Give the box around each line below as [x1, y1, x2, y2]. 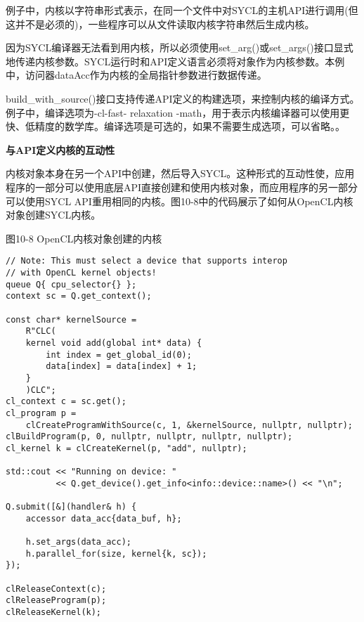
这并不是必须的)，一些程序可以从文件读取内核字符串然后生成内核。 [6, 16, 315, 31]
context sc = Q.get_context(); [6, 291, 152, 302]
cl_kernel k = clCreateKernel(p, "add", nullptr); [6, 443, 247, 453]
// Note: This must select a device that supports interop [6, 256, 287, 266]
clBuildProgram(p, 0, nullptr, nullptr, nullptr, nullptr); [6, 432, 293, 442]
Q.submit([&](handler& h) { [6, 502, 137, 512]
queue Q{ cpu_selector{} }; [6, 279, 137, 290]
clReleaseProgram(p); [6, 595, 107, 606]
